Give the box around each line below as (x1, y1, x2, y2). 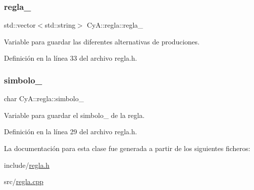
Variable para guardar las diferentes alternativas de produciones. (4, 36, 200, 46)
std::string (45, 20, 76, 30)
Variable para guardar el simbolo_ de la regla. (4, 110, 145, 120)
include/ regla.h (4, 159, 50, 170)
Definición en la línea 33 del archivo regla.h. (4, 53, 137, 63)
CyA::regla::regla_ (87, 20, 143, 30)
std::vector (4, 20, 36, 30)
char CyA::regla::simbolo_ (4, 93, 84, 104)
